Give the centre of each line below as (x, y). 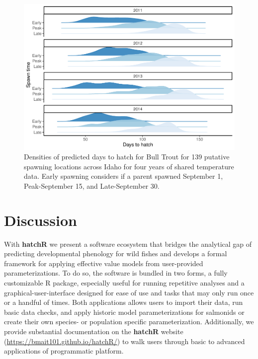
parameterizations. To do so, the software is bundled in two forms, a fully (116, 273)
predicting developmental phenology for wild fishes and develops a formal (116, 253)
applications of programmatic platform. (64, 351)
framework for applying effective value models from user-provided (104, 263)
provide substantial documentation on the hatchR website (94, 331)
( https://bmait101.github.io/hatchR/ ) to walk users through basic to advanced (125, 341)
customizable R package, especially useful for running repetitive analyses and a (124, 283)
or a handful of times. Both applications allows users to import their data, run (124, 302)
